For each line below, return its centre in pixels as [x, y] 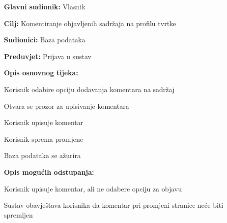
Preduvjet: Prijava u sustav [48, 56]
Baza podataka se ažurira [42, 155]
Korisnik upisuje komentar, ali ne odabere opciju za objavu [93, 188]
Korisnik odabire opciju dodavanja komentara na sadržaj [89, 89]
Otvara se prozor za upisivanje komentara [67, 106]
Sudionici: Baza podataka [45, 40]
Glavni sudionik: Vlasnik [45, 6]
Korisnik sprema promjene [43, 139]
